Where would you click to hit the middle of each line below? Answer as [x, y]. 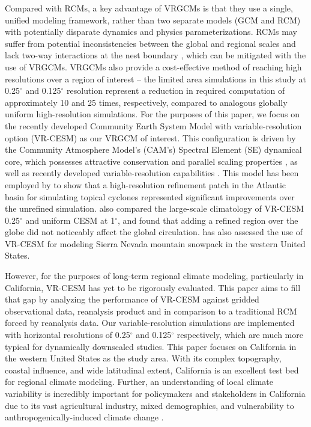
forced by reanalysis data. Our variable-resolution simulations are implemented [150, 323]
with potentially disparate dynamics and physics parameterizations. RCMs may [151, 32]
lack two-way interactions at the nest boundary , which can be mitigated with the [155, 55]
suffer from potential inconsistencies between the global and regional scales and [150, 43]
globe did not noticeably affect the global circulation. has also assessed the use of [154, 232]
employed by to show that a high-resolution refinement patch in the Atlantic [146, 184]
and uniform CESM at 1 [70, 220]
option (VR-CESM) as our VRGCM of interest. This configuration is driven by [150, 137]
